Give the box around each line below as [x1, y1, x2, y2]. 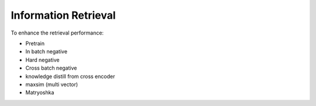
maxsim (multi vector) [25, 81, 78, 88]
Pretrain [25, 40, 45, 47]
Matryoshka [25, 89, 54, 96]
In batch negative [25, 48, 67, 55]
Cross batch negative [25, 64, 77, 71]
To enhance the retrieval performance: [11, 29, 104, 36]
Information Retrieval [11, 9, 116, 22]
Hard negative [25, 56, 60, 63]
